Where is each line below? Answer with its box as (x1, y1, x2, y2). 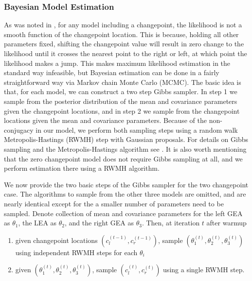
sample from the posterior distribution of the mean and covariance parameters (4, 96, 237, 106)
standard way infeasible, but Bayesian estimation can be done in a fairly (4, 67, 219, 78)
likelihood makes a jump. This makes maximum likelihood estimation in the (4, 58, 231, 68)
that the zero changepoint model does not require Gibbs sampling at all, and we (4, 153, 243, 163)
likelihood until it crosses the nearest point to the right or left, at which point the (4, 48, 247, 58)
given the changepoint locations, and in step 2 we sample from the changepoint (4, 105, 240, 116)
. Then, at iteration (142, 218, 200, 228)
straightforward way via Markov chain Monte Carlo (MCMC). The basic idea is (4, 77, 241, 87)
